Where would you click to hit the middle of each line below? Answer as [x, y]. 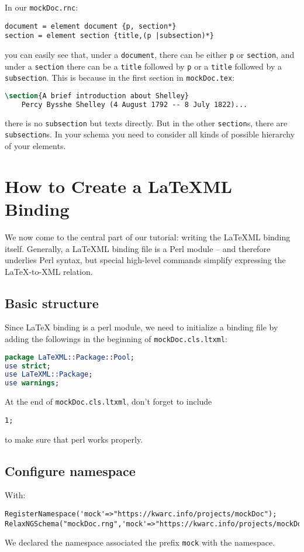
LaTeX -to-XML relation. [49, 271]
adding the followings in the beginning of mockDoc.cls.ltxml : [116, 339]
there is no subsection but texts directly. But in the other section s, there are [146, 123]
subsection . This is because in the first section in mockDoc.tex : [120, 77]
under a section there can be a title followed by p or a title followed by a [143, 66]
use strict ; [28, 366]
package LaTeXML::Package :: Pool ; [70, 357]
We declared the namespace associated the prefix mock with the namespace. [140, 542]
